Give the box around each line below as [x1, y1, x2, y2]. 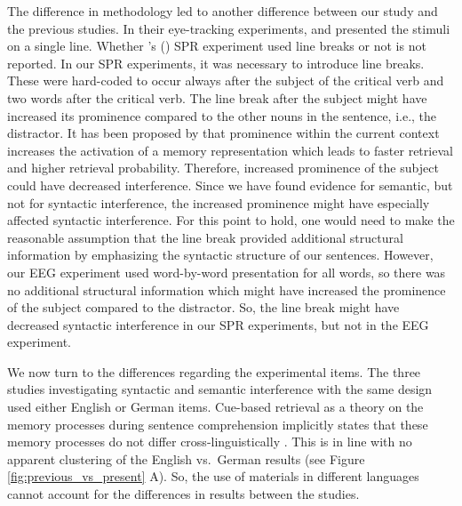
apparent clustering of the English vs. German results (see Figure [7, 449, 365, 468]
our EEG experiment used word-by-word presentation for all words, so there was [7, 262, 446, 281]
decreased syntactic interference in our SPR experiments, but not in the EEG [7, 315, 429, 333]
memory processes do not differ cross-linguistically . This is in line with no [7, 432, 412, 451]
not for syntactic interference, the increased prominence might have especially [7, 193, 430, 212]
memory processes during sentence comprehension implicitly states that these [7, 414, 428, 433]
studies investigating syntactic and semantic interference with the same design [7, 380, 433, 398]
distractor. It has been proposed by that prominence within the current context [7, 124, 440, 142]
